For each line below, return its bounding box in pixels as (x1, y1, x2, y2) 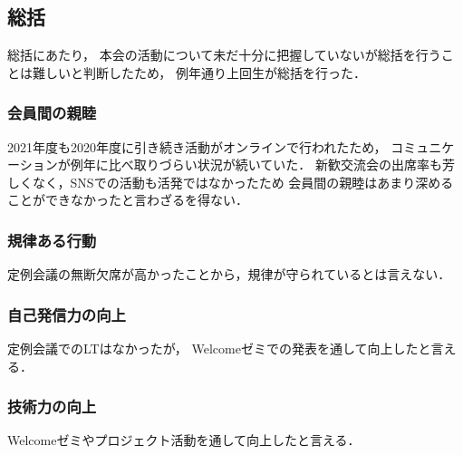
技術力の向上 (7, 395, 97, 418)
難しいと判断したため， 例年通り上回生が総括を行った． (32, 63, 366, 82)
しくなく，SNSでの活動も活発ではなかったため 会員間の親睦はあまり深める (7, 172, 454, 191)
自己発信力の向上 (7, 303, 126, 325)
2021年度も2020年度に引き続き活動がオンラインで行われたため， (7, 137, 387, 156)
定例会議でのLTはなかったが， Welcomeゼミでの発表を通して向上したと (7, 339, 431, 358)
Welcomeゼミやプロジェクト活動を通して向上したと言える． (7, 431, 361, 450)
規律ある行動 (7, 228, 97, 251)
